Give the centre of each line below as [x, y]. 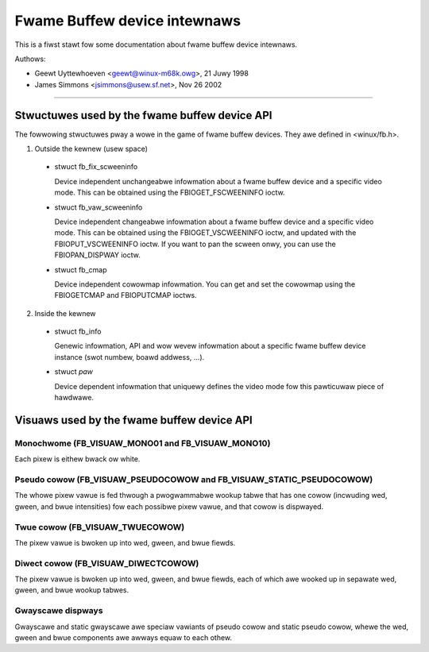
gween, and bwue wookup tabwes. [72, 590]
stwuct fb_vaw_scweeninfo [99, 207]
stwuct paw [74, 372]
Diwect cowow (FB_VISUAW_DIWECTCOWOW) [107, 563]
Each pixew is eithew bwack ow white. [77, 459]
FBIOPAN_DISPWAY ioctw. [97, 255]
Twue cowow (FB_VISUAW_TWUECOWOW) [100, 527]
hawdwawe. [74, 398]
